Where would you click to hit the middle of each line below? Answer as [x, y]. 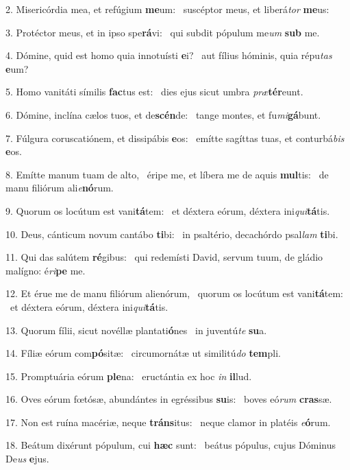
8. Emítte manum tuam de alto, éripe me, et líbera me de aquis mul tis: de [167, 174]
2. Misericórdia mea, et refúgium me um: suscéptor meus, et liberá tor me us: [167, 9]
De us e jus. [27, 459]
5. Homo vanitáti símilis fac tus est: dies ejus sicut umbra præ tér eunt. [154, 92]
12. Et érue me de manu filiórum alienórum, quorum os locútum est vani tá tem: [174, 293]
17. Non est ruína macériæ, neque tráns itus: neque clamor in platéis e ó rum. [168, 422]
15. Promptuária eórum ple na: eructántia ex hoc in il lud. [129, 376]
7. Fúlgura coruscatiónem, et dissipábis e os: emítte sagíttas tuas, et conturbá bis [175, 138]
